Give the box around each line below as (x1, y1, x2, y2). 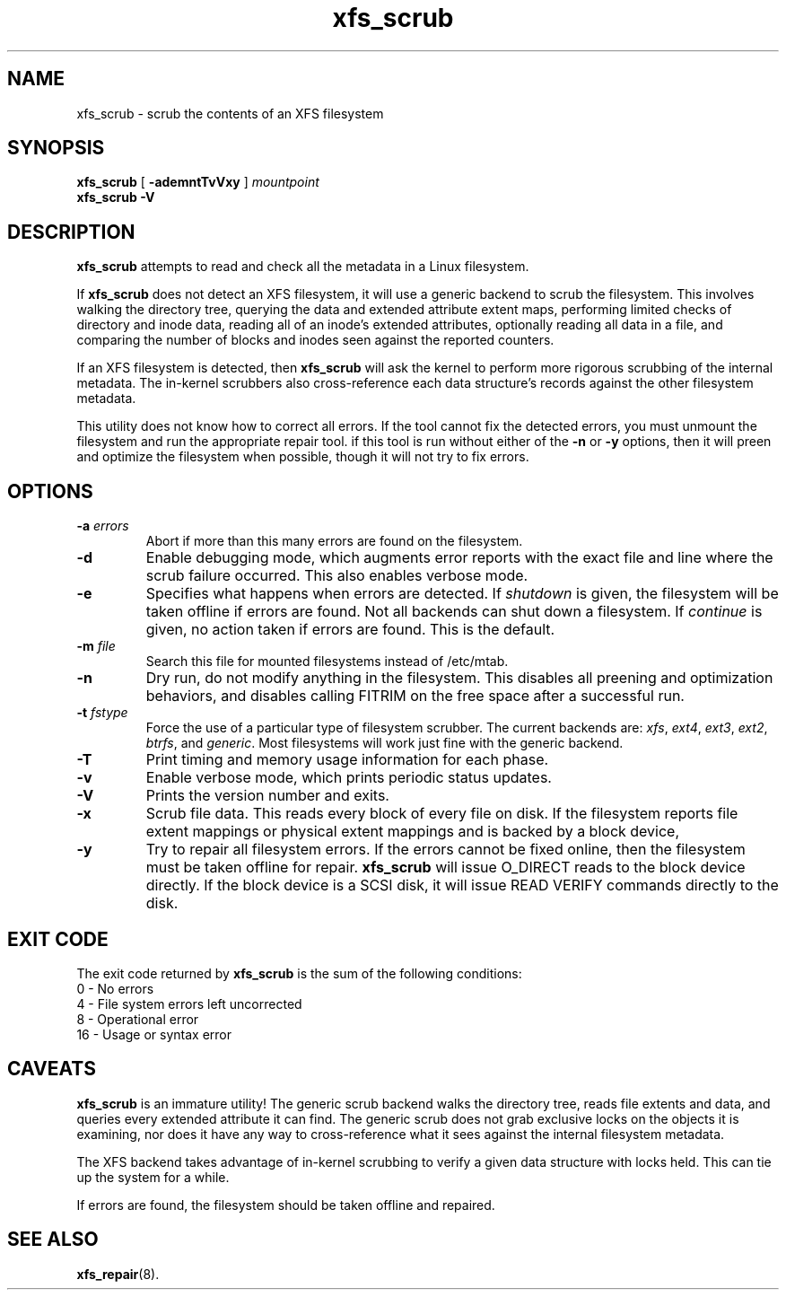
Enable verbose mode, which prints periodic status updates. (145, 768, 552, 787)
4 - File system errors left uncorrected (76, 995, 302, 1012)
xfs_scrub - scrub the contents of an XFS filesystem (76, 105, 384, 121)
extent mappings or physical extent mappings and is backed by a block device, (145, 822, 680, 841)
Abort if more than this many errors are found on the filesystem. (145, 533, 523, 549)
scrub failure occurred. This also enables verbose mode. (145, 566, 528, 585)
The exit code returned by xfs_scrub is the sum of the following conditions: (76, 965, 522, 981)
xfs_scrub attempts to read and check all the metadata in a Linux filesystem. (76, 259, 529, 275)
